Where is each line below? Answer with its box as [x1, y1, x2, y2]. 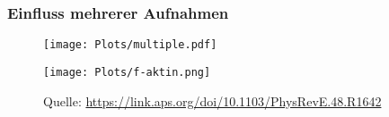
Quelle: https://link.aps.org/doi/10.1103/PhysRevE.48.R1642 [43, 91, 382, 110]
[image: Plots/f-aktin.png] [43, 65, 211, 79]
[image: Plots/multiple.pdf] [43, 38, 217, 52]
